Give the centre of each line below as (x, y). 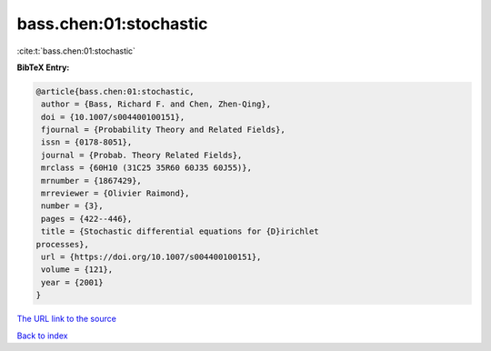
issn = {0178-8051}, (87, 142)
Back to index (42, 336)
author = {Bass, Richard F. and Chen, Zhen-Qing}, (156, 104)
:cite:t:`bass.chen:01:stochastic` (76, 51)
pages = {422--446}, (87, 219)
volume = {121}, (77, 270)
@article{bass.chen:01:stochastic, (115, 91)
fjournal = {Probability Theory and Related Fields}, (163, 130)
